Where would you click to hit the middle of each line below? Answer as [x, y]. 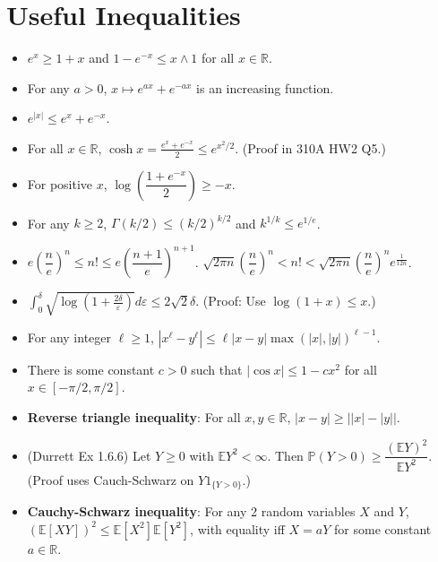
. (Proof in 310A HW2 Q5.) [310, 147]
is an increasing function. [265, 87]
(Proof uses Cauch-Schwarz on [111, 479]
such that [217, 369]
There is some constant [91, 369]
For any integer [69, 337]
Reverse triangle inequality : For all [134, 417]
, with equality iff [237, 528]
